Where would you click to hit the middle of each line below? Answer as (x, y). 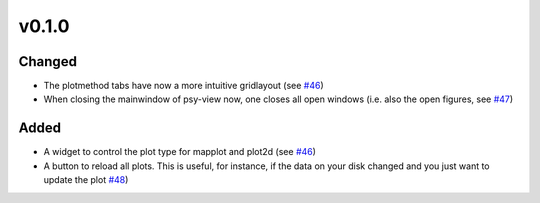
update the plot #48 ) (86, 180)
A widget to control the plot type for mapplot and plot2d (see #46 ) (180, 152)
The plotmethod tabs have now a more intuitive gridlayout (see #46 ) (183, 86)
